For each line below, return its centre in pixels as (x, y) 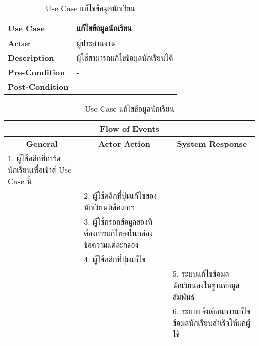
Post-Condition (38, 87)
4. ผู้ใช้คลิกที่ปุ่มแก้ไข (115, 259)
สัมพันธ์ (184, 296)
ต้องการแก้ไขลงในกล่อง (119, 233)
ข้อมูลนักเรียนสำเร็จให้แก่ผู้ (211, 322)
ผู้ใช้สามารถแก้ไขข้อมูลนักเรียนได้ (125, 58)
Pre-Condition (37, 72)
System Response (212, 144)
